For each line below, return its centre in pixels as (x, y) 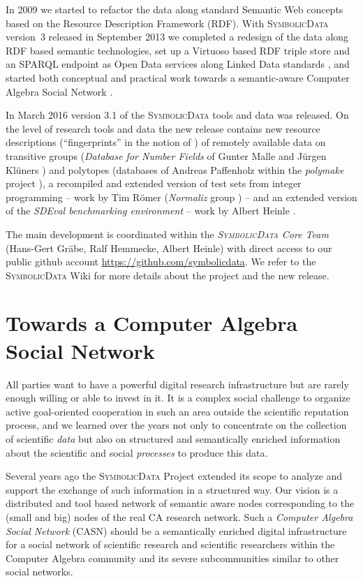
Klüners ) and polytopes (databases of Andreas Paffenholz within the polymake (175, 169)
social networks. (39, 572)
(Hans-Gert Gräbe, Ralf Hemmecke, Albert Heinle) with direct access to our (169, 248)
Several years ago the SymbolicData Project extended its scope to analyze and (174, 476)
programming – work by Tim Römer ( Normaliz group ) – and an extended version (181, 197)
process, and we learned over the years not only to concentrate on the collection (176, 425)
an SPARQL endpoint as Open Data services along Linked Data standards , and (178, 64)
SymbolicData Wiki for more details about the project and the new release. (168, 275)
